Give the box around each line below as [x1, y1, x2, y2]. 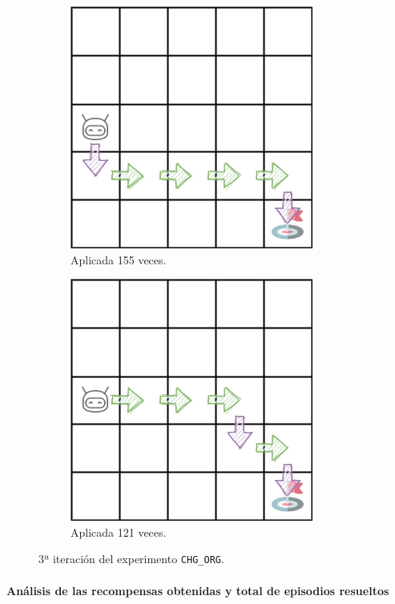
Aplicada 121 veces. [71, 523, 167, 540]
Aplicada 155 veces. [71, 251, 167, 268]
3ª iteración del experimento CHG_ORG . [38, 550, 224, 567]
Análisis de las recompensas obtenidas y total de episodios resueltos [6, 582, 389, 598]
